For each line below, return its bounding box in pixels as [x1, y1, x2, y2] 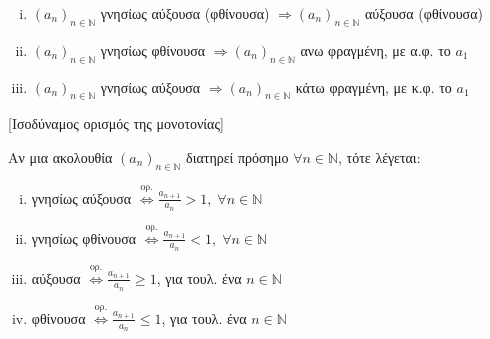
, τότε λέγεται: [338, 146, 421, 167]
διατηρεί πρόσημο [186, 146, 289, 167]
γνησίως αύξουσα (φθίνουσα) [100, 3, 270, 23]
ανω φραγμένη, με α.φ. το [300, 39, 451, 60]
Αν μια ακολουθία [8, 146, 113, 167]
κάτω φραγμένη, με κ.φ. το [295, 76, 452, 97]
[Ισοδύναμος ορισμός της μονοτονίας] [8, 113, 224, 134]
